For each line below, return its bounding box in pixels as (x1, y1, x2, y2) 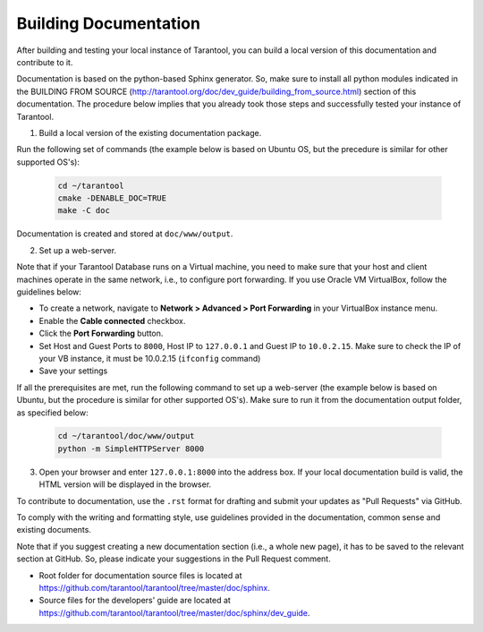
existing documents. (16, 525, 91, 535)
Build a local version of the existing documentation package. (38, 127, 262, 138)
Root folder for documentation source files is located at (38, 569, 242, 581)
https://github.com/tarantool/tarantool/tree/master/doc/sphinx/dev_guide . (38, 607, 310, 618)
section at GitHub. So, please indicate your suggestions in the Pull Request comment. (16, 553, 331, 564)
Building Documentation (16, 13, 201, 33)
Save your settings (38, 365, 108, 376)
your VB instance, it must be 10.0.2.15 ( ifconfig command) (38, 353, 261, 363)
